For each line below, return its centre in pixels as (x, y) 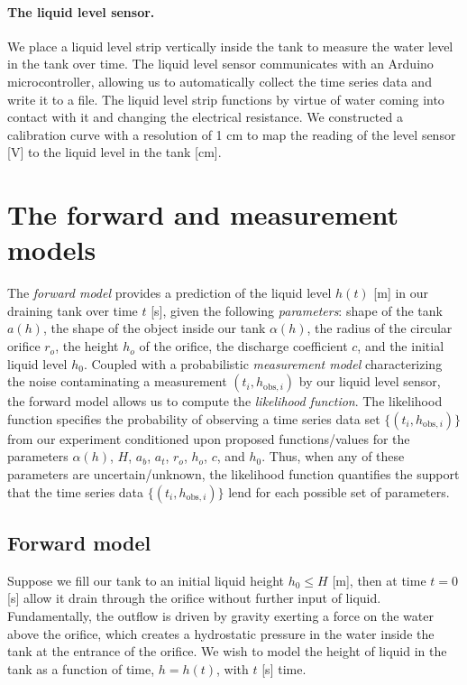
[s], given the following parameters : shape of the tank (297, 310)
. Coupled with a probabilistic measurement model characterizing (263, 363)
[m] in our (401, 293)
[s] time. (284, 668)
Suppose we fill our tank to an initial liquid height (146, 580)
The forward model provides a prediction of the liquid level (169, 293)
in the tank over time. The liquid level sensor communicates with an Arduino (220, 64)
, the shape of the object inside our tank (154, 328)
